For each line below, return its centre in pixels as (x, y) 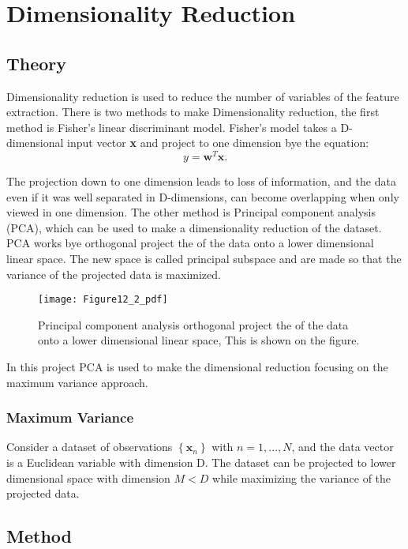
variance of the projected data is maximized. (114, 274)
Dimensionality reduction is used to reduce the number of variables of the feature (203, 96)
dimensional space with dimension (88, 478)
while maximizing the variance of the (302, 478)
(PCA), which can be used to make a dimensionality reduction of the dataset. (194, 227)
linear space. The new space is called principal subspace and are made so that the (204, 258)
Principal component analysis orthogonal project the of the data (193, 324)
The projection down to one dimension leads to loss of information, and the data (201, 181)
